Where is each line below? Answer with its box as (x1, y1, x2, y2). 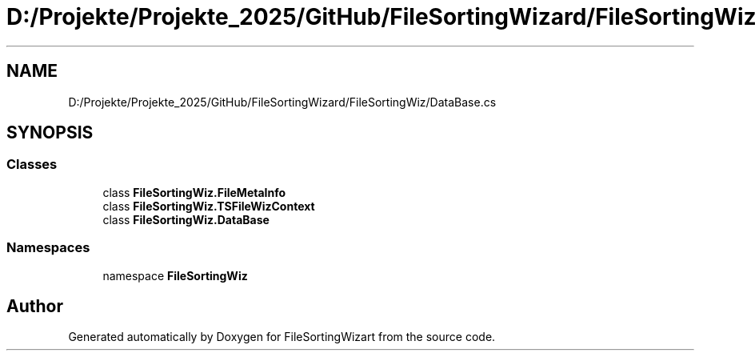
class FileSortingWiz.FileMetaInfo (102, 185, 286, 199)
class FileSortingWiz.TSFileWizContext (102, 199, 315, 213)
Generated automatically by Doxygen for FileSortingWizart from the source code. (68, 330, 496, 344)
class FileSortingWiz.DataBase (102, 212, 270, 227)
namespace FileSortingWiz (102, 268, 248, 283)
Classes (6, 156, 58, 173)
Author (6, 295, 63, 316)
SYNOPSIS (6, 122, 94, 143)
